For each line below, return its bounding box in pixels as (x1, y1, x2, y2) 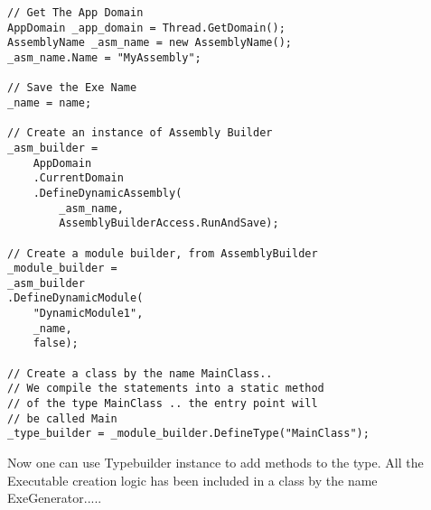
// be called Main (7, 412, 117, 425)
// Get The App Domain (7, 6, 144, 19)
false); (33, 337, 79, 350)
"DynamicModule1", (33, 307, 144, 320)
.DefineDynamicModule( (7, 292, 144, 305)
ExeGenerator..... (7, 488, 102, 507)
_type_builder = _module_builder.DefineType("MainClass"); (7, 427, 370, 440)
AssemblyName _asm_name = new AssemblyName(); (7, 36, 292, 50)
